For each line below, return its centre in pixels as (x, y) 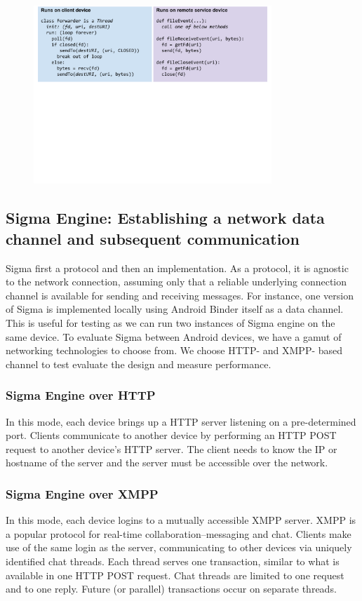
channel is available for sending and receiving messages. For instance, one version (180, 295)
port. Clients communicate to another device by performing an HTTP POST (171, 435)
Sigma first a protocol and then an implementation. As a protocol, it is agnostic (177, 268)
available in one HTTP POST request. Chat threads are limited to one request (175, 575)
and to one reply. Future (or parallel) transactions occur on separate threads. (171, 589)
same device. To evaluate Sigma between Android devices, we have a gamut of (174, 336)
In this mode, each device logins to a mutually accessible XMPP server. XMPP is (181, 520)
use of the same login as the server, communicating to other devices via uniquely (179, 547)
